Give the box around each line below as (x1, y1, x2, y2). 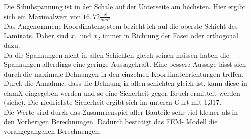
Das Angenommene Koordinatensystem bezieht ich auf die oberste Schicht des (4, 20, 238, 31)
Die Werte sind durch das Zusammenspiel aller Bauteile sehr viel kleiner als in (4, 107, 238, 117)
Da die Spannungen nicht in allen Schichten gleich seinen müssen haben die (4, 49, 229, 60)
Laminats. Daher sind (4, 30, 69, 40)
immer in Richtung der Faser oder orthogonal (102, 30, 238, 40)
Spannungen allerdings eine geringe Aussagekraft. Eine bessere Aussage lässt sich (4, 59, 246, 69)
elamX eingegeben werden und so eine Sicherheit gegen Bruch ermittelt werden (4, 87, 240, 98)
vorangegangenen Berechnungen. (4, 126, 101, 136)
